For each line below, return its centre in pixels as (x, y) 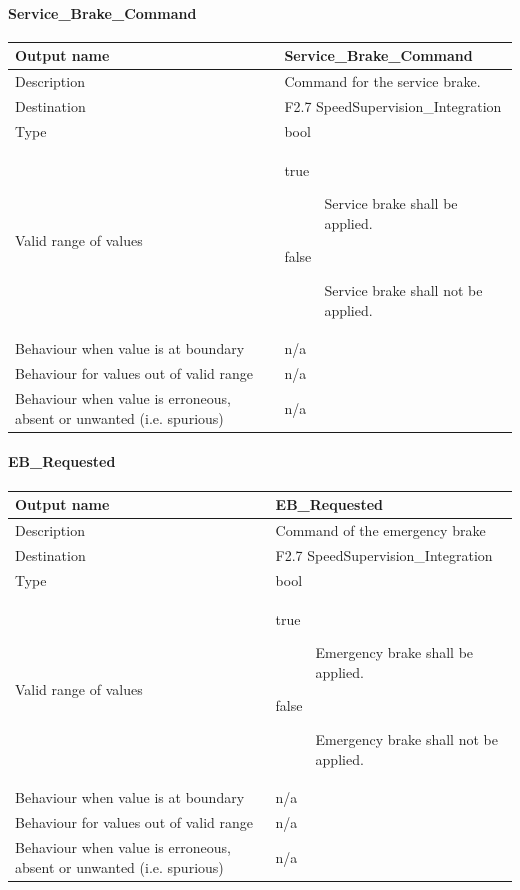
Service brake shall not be (403, 290)
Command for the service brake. (382, 81)
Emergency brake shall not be (406, 738)
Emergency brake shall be (394, 652)
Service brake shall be (391, 203)
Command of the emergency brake (380, 530)
